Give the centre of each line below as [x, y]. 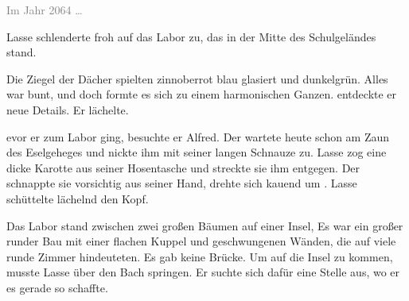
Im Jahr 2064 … [45, 10]
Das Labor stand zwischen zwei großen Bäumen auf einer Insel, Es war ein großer [205, 225]
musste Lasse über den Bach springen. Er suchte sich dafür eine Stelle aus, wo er [203, 272]
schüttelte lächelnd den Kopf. [78, 198]
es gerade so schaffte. [57, 287]
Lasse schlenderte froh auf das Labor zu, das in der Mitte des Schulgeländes [191, 36]
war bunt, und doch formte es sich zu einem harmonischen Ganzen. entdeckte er [202, 94]
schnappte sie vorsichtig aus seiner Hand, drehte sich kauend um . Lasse [182, 183]
